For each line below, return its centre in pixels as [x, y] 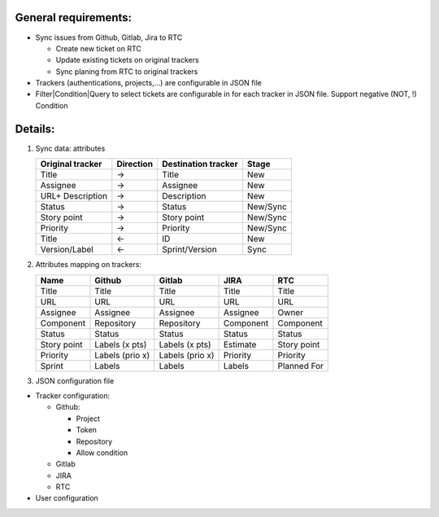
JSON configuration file [75, 381]
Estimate [240, 344]
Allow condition [102, 453]
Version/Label [67, 250]
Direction [135, 164]
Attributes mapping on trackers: [89, 265]
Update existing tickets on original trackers [127, 60]
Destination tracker [200, 164]
